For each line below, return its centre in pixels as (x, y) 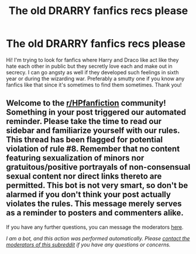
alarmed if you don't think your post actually (89, 195)
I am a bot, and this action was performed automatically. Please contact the (98, 238)
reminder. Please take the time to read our (84, 121)
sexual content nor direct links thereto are (84, 176)
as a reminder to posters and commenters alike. (95, 213)
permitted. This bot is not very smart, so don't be (97, 186)
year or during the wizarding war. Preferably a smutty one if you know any (95, 78)
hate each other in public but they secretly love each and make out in (89, 66)
